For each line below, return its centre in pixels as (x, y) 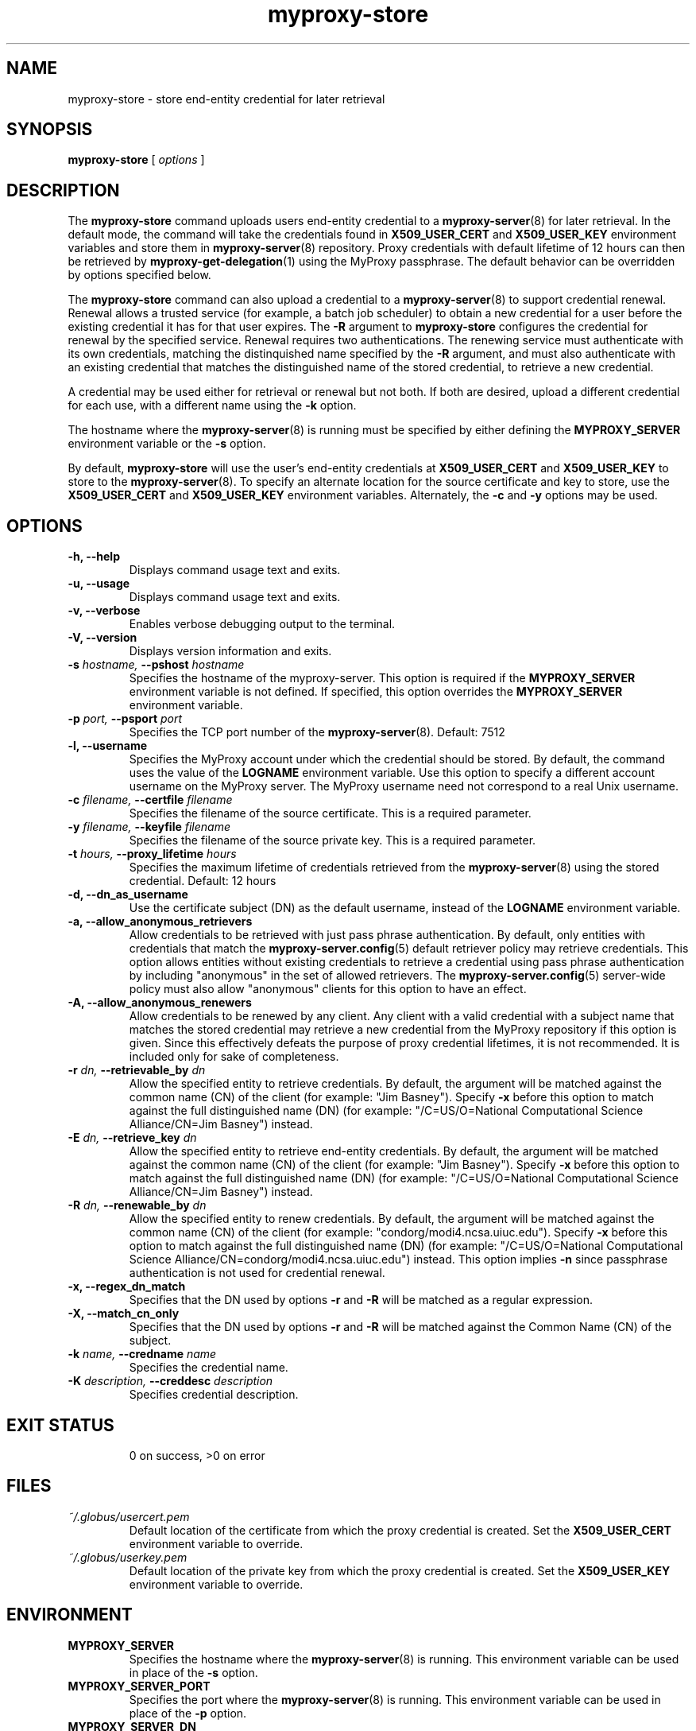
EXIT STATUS (60, 1425)
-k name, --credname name (142, 1354)
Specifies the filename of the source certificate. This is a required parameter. (330, 813)
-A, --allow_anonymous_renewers (160, 1003)
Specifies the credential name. (209, 1368)
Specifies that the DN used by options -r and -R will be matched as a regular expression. (361, 1300)
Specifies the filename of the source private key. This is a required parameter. (333, 840)
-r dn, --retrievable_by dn (137, 1070)
